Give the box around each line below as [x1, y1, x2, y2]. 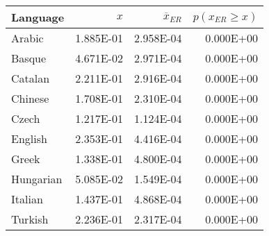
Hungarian [11, 171, 63, 187]
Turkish [11, 211, 49, 227]
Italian [11, 191, 43, 207]
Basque [11, 50, 47, 66]
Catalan [11, 70, 50, 86]
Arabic [11, 30, 44, 46]
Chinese [11, 90, 49, 106]
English [11, 130, 47, 146]
